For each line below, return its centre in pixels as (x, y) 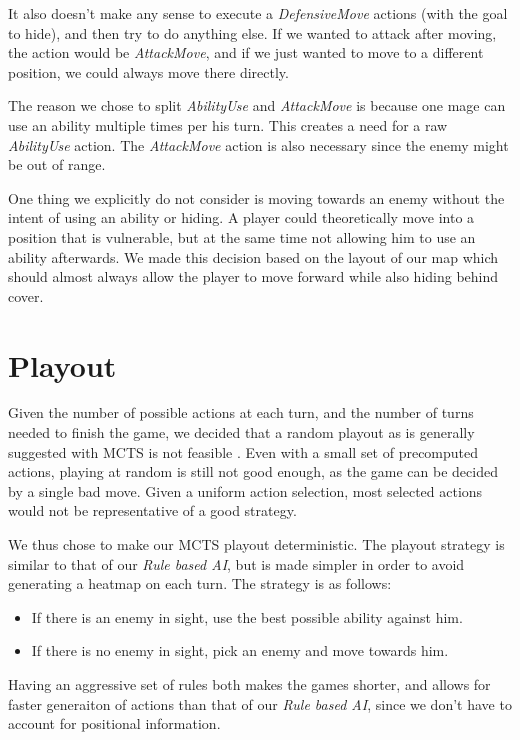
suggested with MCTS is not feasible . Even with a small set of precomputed (243, 451)
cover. (26, 295)
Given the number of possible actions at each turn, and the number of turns (241, 412)
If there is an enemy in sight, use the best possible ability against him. (247, 616)
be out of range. (57, 164)
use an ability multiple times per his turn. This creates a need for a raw (228, 124)
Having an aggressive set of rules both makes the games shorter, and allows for (249, 683)
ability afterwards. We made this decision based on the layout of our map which (253, 256)
